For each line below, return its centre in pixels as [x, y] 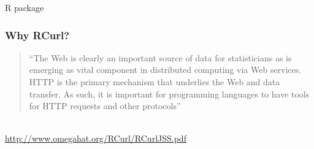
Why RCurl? [37, 35]
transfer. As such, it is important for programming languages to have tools [169, 94]
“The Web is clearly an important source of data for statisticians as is [160, 57]
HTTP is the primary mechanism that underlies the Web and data [155, 82]
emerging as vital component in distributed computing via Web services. [165, 70]
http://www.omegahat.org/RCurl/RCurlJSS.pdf [96, 138]
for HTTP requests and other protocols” [105, 106]
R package [25, 7]
